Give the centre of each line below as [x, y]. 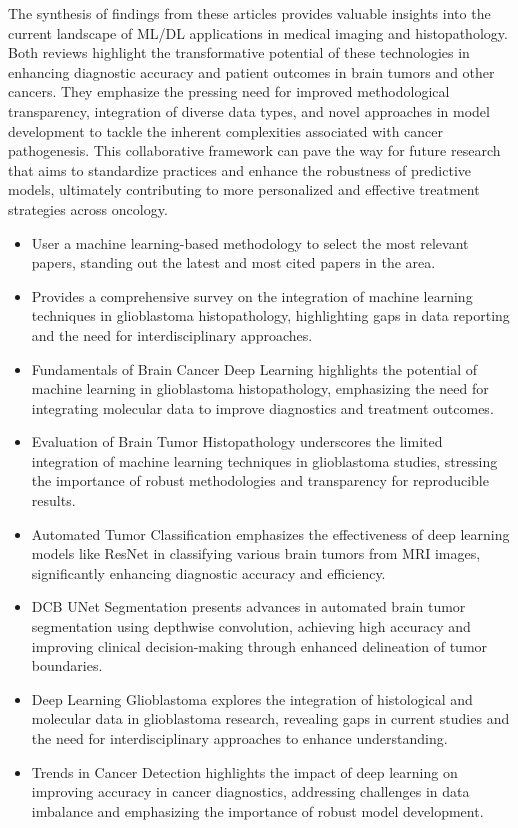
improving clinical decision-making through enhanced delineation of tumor [259, 645]
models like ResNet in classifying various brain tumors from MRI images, [256, 553]
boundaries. [67, 665]
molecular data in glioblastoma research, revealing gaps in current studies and [270, 718]
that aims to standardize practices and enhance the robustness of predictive [239, 169]
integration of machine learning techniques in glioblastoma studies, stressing [264, 460]
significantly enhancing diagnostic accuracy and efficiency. [208, 572]
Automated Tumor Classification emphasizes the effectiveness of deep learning [270, 533]
